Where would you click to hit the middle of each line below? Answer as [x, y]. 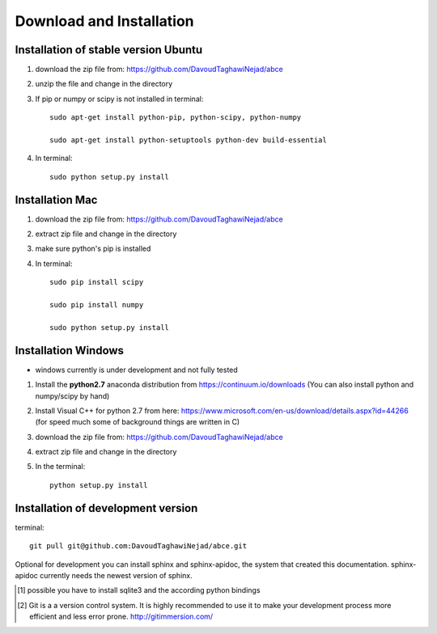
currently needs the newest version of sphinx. [116, 575]
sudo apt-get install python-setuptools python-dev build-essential [188, 140]
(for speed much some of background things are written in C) [138, 422]
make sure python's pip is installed [93, 249]
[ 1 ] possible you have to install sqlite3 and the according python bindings [139, 590]
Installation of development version [106, 508]
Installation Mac [56, 199]
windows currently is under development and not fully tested [136, 370]
